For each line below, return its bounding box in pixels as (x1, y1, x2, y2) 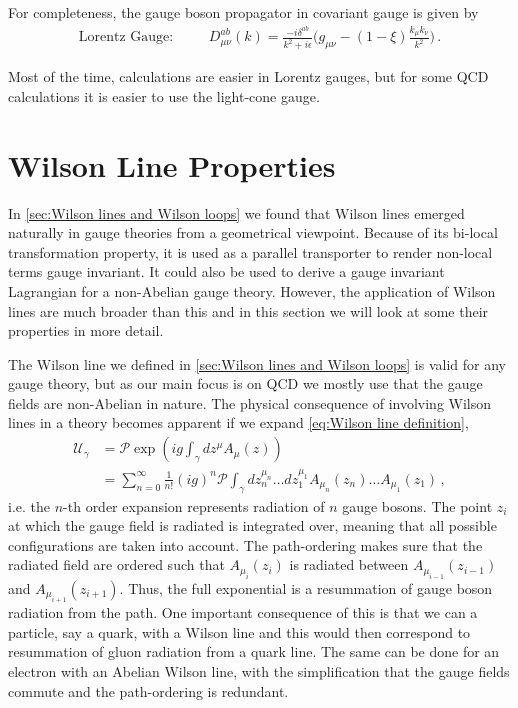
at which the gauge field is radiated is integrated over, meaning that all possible (8, 515, 497, 536)
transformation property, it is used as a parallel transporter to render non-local (8, 241, 493, 262)
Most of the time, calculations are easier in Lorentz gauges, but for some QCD (8, 66, 489, 87)
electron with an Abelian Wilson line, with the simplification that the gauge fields (8, 661, 510, 682)
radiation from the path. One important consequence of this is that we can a (8, 602, 478, 623)
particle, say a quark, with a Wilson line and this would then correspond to (8, 621, 471, 642)
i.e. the (8, 495, 50, 516)
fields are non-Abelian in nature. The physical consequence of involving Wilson (8, 392, 492, 413)
